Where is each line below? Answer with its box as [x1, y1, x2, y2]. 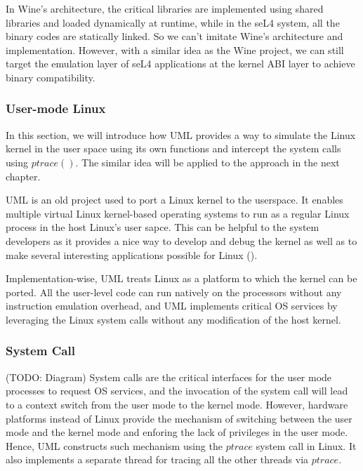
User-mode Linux [6, 100, 106, 117]
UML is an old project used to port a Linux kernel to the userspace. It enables [6, 192, 343, 207]
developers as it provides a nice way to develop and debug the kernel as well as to [6, 233, 357, 248]
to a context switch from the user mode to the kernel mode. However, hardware [6, 397, 348, 411]
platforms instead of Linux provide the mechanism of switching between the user [6, 411, 352, 425]
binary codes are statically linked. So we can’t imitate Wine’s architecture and [6, 29, 343, 44]
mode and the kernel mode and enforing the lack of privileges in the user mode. [6, 425, 348, 439]
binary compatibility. [6, 69, 95, 84]
